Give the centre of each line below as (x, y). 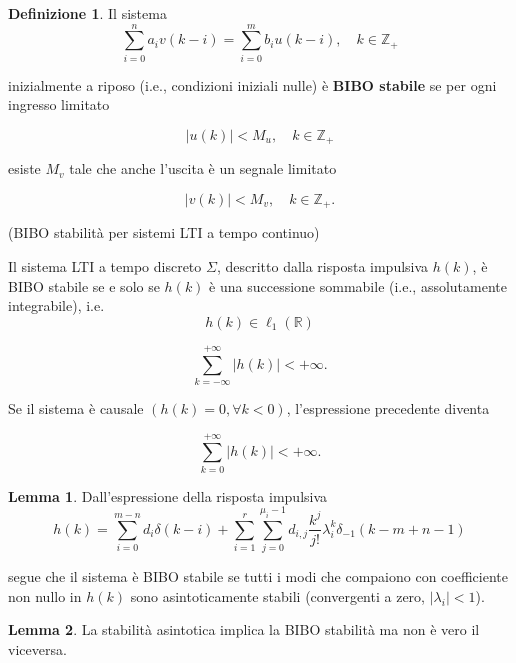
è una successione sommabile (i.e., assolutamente (358, 285)
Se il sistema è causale (76, 407)
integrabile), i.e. (56, 305)
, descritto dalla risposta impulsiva (322, 266)
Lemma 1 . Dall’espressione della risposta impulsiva (168, 495)
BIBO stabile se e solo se (84, 285)
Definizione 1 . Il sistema (87, 13)
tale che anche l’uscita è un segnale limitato (203, 168)
